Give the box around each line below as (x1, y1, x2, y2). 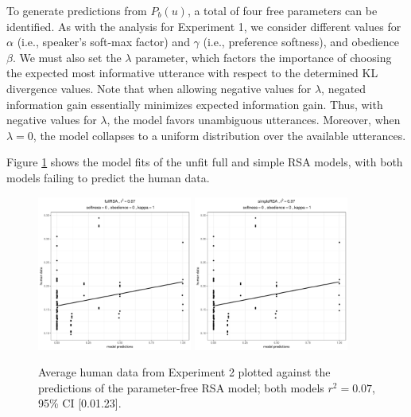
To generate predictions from (6, 2, 147, 18)
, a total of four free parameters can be (187, 2, 378, 18)
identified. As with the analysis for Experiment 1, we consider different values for (6, 18, 401, 34)
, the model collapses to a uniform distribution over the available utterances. (33, 127, 406, 143)
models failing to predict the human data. (6, 169, 210, 185)
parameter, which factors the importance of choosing (135, 49, 392, 65)
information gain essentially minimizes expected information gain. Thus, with (6, 95, 383, 112)
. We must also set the (12, 49, 122, 65)
